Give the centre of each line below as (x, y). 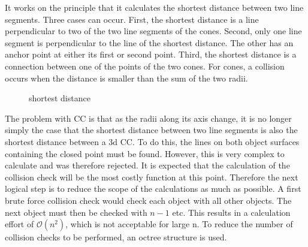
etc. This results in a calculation (231, 212)
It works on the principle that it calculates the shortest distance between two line (154, 7)
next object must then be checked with (76, 212)
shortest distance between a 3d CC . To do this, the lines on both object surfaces (152, 141)
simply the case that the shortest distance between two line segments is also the (151, 130)
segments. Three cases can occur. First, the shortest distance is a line (132, 19)
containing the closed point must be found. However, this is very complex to (145, 153)
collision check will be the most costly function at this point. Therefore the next (152, 177)
